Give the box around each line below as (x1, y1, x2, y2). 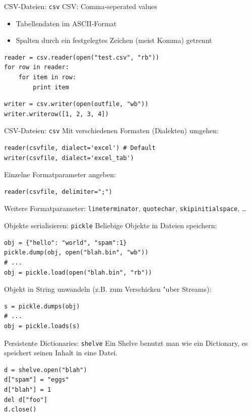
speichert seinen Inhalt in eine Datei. (4, 347, 118, 358)
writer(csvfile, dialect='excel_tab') (4, 154, 134, 162)
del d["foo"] (4, 396, 47, 403)
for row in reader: (4, 64, 69, 71)
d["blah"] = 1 (4, 386, 51, 393)
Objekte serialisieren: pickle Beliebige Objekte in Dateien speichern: (4, 220, 217, 231)
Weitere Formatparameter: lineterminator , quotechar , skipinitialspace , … (4, 203, 247, 214)
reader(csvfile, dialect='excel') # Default (4, 144, 156, 152)
